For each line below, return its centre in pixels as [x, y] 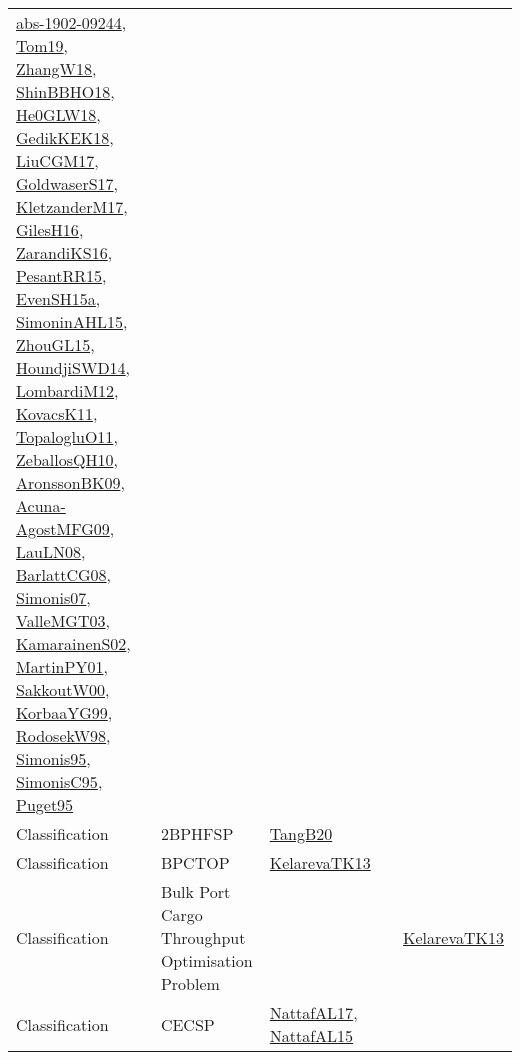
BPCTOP [195, 862]
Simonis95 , [53, 758]
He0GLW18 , [58, 114]
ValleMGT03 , [63, 620]
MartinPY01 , [62, 666]
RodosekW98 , [63, 735]
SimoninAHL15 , [72, 321]
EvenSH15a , [58, 298]
